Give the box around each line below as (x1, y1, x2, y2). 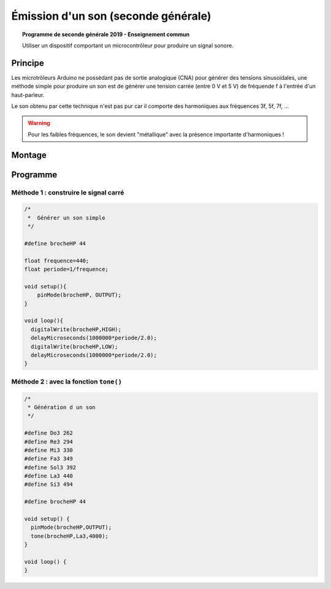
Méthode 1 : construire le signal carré (11, 188, 124, 196)
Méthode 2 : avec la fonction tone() (11, 377, 123, 386)
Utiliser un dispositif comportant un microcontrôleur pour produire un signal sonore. (22, 42, 234, 49)
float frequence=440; (24, 257, 89, 264)
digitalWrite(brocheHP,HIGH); (31, 326, 122, 333)
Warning (28, 120, 50, 127)
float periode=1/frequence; (24, 266, 108, 273)
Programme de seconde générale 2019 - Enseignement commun (22, 31, 190, 38)
